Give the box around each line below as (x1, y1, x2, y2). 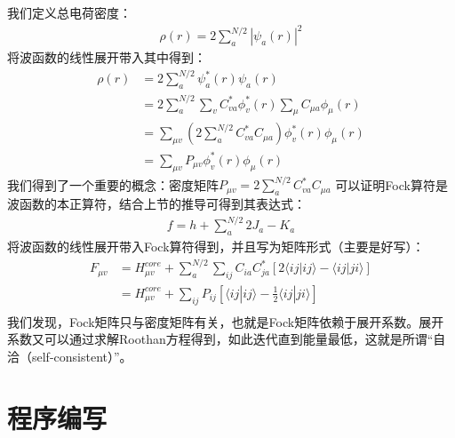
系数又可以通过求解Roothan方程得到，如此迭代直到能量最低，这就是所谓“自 (7, 330, 446, 348)
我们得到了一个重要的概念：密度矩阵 (7, 175, 219, 194)
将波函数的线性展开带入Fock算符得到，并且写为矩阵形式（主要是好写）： (7, 236, 425, 255)
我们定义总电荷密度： (7, 4, 132, 21)
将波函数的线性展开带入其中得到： (7, 48, 206, 67)
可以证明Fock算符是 (335, 175, 448, 194)
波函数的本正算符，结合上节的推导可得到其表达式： (7, 195, 306, 213)
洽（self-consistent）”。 (7, 346, 132, 365)
